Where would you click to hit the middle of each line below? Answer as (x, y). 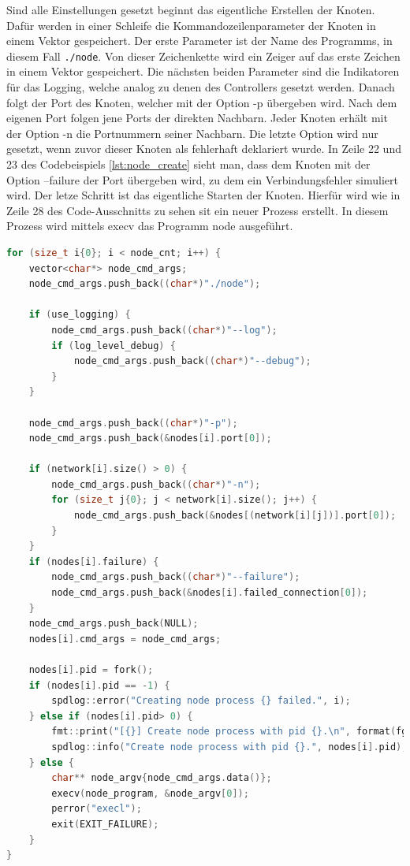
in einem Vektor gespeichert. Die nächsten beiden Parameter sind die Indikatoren (203, 71)
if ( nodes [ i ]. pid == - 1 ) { (99, 685)
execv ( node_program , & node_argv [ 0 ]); (150, 793)
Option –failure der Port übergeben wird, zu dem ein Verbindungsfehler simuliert (202, 179)
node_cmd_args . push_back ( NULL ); (114, 624)
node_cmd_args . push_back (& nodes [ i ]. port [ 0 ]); (150, 439)
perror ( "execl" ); (97, 809)
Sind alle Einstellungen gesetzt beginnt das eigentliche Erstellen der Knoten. (191, 9)
